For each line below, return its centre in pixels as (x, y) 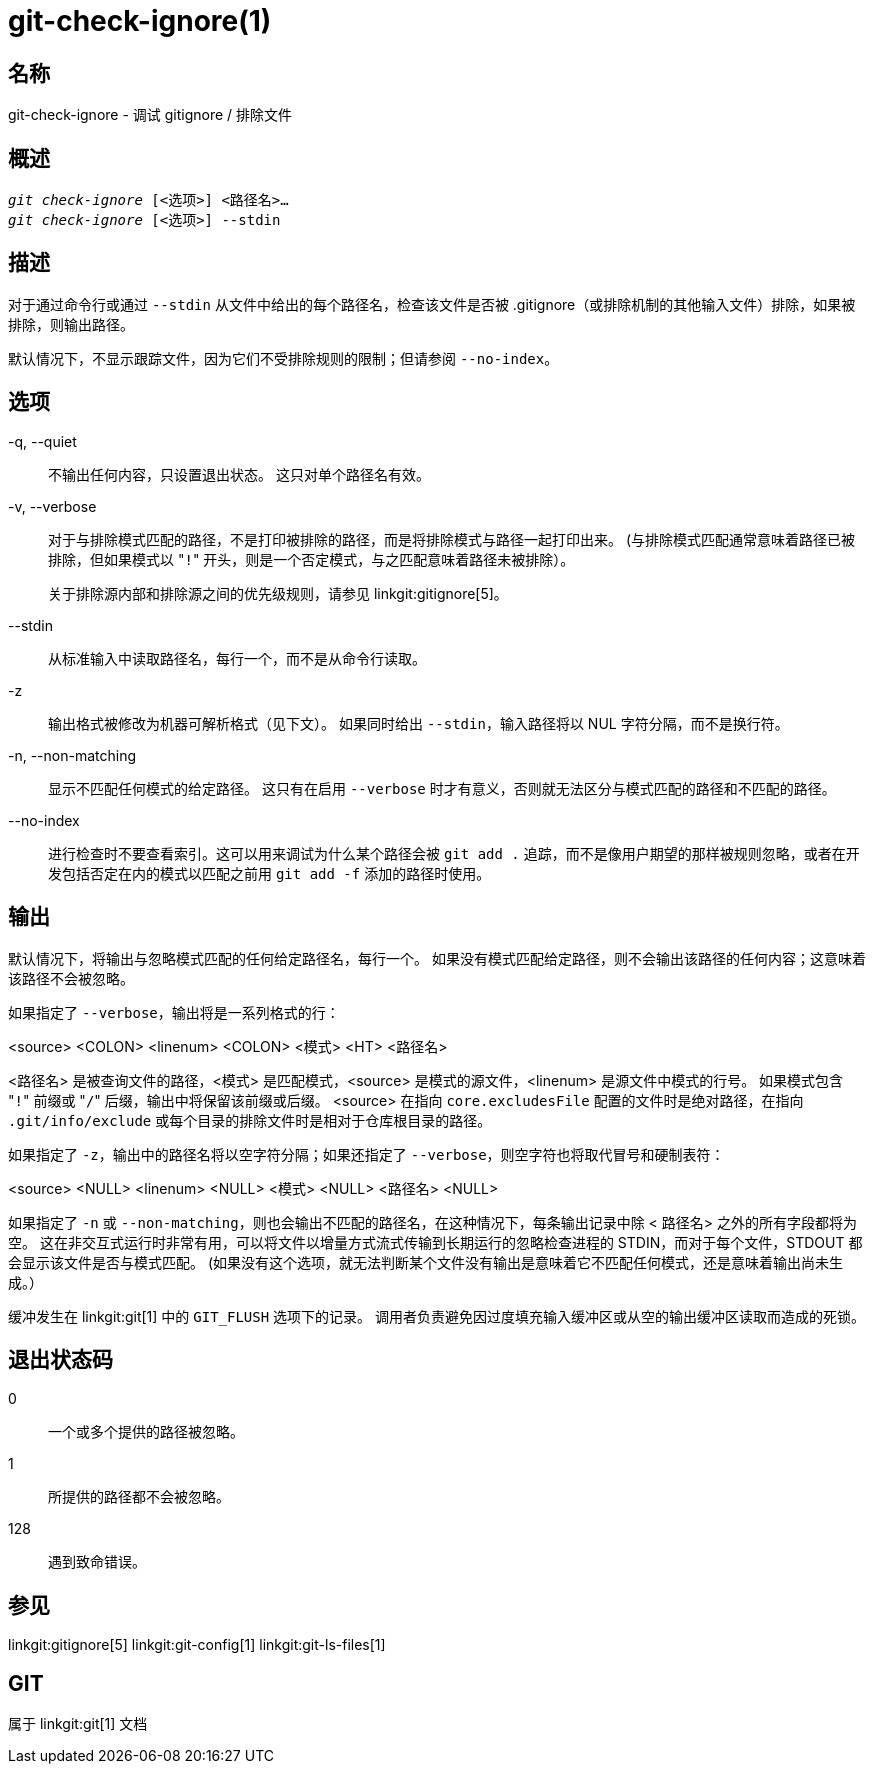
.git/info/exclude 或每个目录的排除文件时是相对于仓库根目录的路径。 (250, 1120)
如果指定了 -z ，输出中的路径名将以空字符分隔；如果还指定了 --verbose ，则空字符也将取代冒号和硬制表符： (366, 1154)
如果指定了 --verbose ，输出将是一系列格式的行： (174, 1012)
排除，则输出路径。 (71, 324)
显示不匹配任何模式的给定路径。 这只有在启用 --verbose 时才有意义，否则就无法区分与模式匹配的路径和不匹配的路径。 (442, 788)
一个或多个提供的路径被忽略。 (146, 1432)
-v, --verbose (52, 506)
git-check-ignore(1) (140, 21)
